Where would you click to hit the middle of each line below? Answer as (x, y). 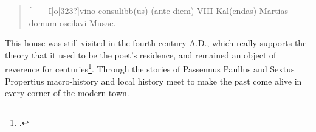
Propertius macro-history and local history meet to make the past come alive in (153, 81)
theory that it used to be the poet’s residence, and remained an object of (141, 54)
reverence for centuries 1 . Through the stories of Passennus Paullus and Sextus (150, 68)
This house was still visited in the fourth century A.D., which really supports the (156, 43)
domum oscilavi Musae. (72, 22)
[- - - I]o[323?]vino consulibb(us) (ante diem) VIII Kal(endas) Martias (158, 10)
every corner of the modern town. (67, 93)
